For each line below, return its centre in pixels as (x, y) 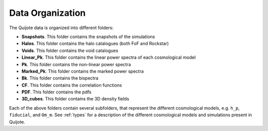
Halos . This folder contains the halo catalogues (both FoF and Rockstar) (95, 44)
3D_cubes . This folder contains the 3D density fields (75, 99)
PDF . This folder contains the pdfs (57, 92)
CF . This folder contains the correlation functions (72, 85)
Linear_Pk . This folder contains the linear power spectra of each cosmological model (109, 57)
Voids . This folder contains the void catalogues (70, 50)
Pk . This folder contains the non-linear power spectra (76, 64)
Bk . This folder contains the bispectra (60, 78)
